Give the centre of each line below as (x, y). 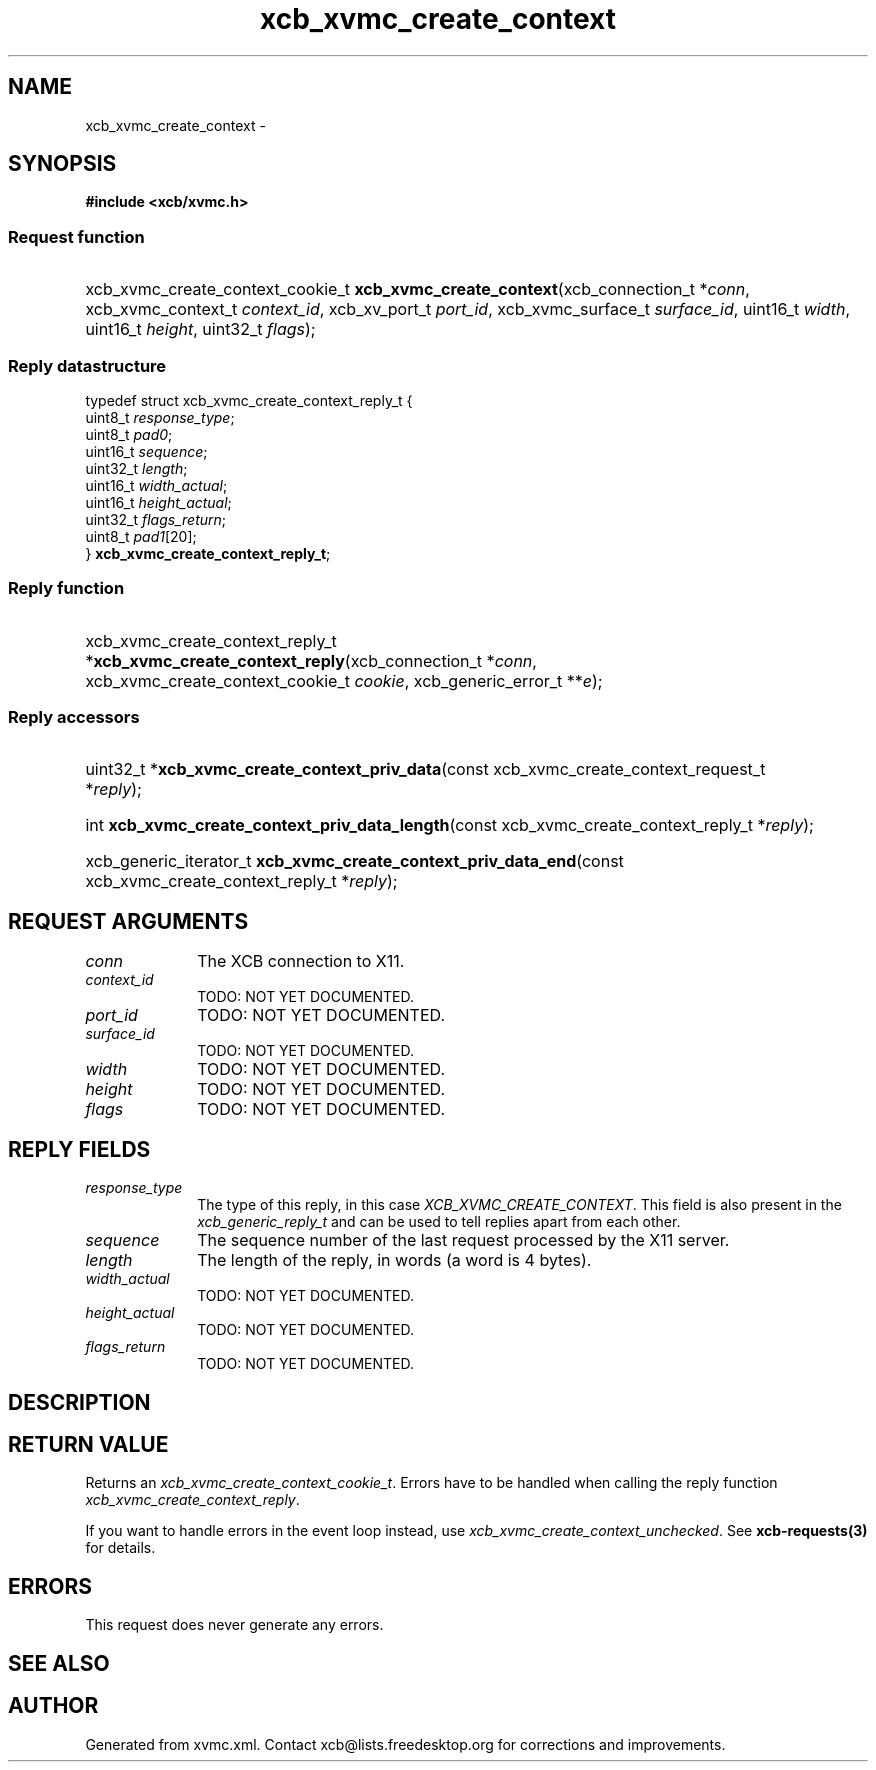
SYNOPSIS (62, 164)
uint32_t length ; (136, 468)
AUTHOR (53, 1706)
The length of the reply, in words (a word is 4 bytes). (394, 1260)
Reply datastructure (87, 365)
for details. (120, 1548)
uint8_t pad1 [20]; (141, 536)
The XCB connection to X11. (301, 961)
